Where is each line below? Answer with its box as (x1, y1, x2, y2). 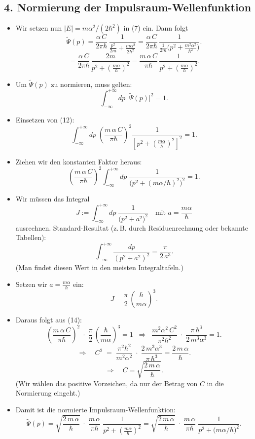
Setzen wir (15, 279, 47, 289)
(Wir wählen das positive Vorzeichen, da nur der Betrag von (15, 378, 198, 388)
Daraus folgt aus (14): (15, 315, 82, 325)
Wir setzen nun (15, 23, 62, 33)
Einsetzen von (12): (15, 114, 74, 124)
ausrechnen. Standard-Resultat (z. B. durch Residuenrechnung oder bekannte (15, 222, 249, 233)
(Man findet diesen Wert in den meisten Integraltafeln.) (15, 262, 183, 273)
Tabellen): (15, 232, 46, 242)
